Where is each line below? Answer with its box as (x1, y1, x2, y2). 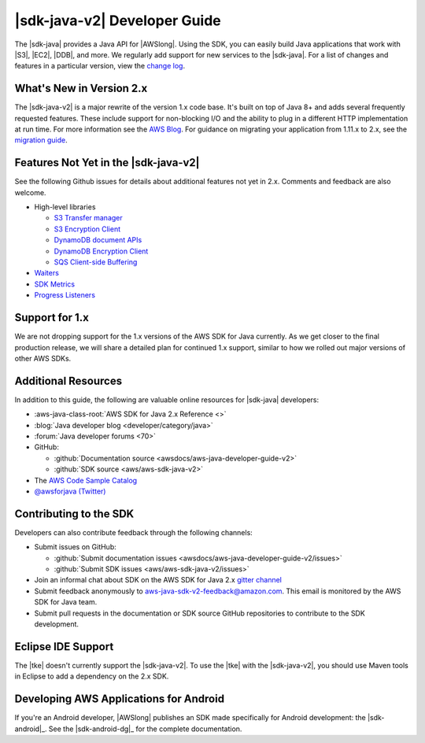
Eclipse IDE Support (14, 640, 114, 653)
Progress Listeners (34, 290, 96, 300)
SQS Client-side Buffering (54, 257, 138, 267)
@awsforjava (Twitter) (34, 486, 106, 496)
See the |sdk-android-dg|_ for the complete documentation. (48, 724, 242, 734)
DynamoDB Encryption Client (54, 246, 149, 256)
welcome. (14, 187, 46, 197)
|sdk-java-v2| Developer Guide (14, 12, 222, 29)
